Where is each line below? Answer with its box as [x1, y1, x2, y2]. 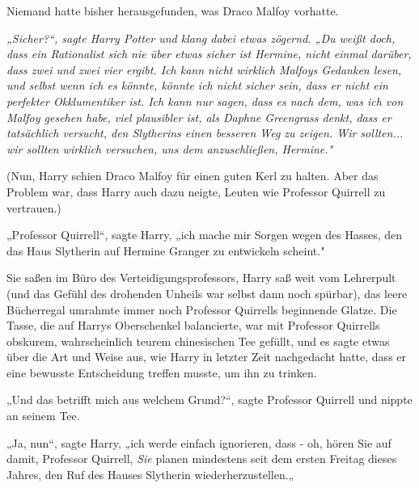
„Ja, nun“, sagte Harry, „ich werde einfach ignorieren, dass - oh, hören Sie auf [6, 434, 391, 451]
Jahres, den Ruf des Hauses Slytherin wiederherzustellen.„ [6, 465, 294, 482]
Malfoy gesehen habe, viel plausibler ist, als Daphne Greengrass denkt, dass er [6, 108, 391, 125]
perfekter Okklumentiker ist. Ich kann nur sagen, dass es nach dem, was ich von [6, 92, 404, 109]
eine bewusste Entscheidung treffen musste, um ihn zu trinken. [6, 364, 317, 381]
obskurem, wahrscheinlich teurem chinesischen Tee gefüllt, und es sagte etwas [6, 332, 390, 349]
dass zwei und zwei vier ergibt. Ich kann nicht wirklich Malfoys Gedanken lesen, [6, 61, 402, 78]
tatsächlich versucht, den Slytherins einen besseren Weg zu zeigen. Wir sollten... [6, 124, 404, 141]
